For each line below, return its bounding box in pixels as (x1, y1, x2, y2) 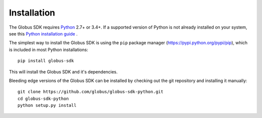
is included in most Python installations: (9, 47, 88, 52)
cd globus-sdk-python (17, 96, 69, 101)
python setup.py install (17, 102, 77, 108)
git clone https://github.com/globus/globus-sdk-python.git (17, 89, 164, 95)
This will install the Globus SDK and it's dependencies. (9, 68, 118, 75)
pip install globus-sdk (17, 58, 74, 64)
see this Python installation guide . (9, 31, 78, 36)
